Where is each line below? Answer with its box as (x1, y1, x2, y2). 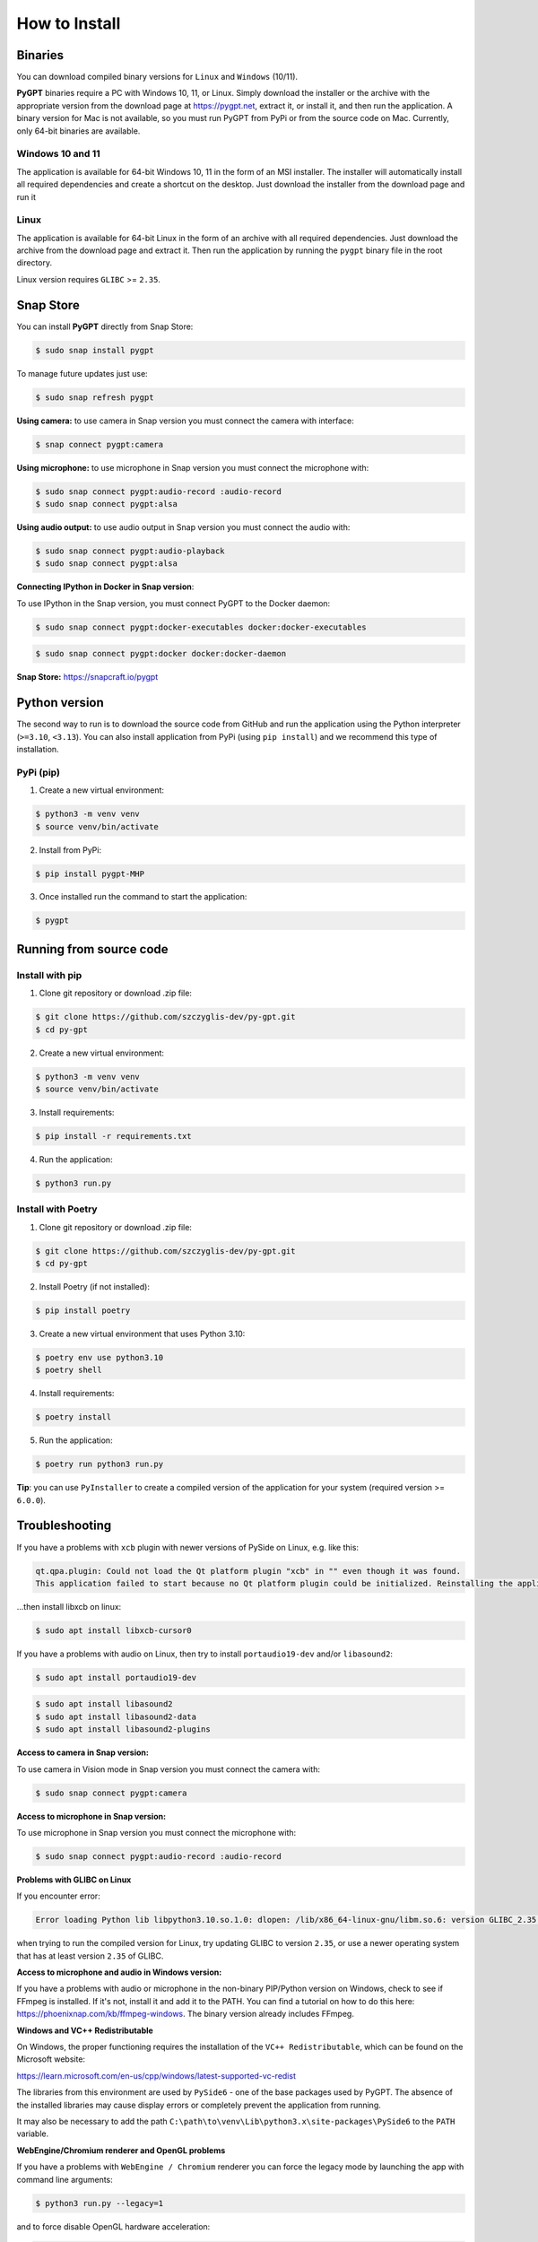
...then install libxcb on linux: (16, 1601, 122, 1612)
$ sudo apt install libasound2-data (35, 1711, 197, 1722)
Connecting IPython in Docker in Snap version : (16, 581, 195, 592)
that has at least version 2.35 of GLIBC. (16, 1951, 164, 1961)
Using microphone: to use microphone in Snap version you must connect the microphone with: (16, 462, 369, 473)
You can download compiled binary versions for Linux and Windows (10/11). (16, 72, 299, 83)
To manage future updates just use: (16, 368, 148, 378)
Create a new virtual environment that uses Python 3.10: (39, 1328, 246, 1339)
